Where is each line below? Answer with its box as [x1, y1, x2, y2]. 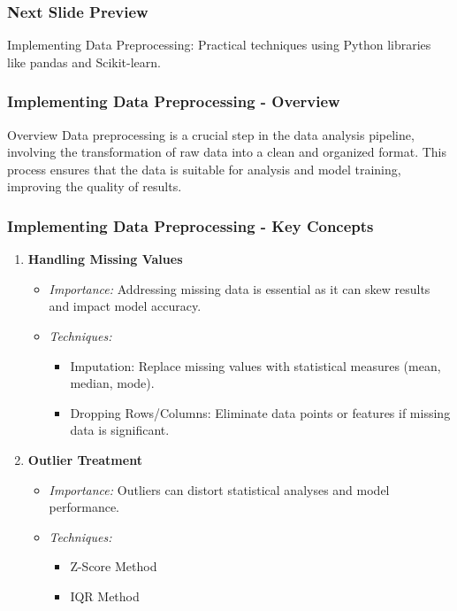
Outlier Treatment [27, 450, 142, 468]
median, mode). [70, 374, 155, 392]
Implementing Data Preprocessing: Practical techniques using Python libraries [7, 35, 431, 54]
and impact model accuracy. [49, 297, 202, 315]
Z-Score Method [70, 557, 157, 576]
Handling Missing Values [27, 250, 183, 268]
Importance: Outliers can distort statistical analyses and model [49, 480, 390, 499]
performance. [49, 498, 120, 516]
